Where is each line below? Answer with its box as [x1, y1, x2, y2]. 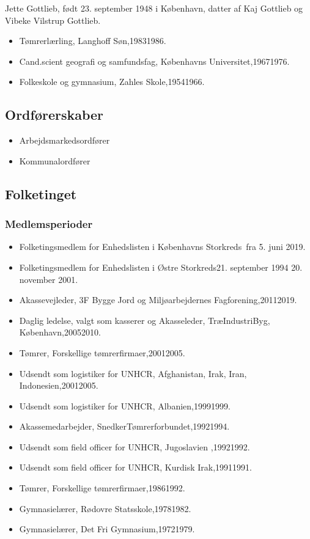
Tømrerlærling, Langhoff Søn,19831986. [19, 34, 166, 47]
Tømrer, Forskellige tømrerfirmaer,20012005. [19, 346, 185, 359]
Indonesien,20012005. [19, 379, 98, 392]
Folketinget [5, 184, 77, 203]
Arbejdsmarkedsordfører [19, 134, 110, 147]
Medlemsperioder [5, 216, 93, 232]
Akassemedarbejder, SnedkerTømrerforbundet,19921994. [19, 420, 230, 433]
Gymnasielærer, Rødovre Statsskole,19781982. [19, 502, 191, 515]
